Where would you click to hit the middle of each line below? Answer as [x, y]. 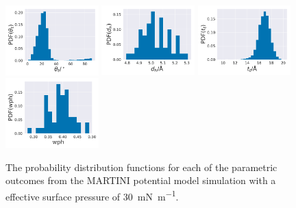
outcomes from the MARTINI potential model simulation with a [141, 180]
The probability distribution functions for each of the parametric [141, 167]
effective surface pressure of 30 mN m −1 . [92, 195]
